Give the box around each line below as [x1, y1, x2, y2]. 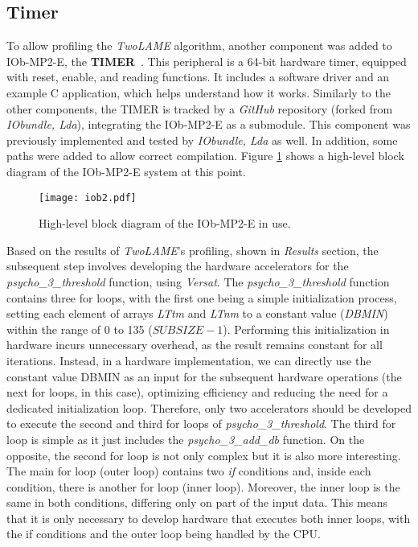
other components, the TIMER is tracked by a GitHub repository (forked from [6, 100, 393, 117]
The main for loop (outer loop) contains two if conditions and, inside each [6, 463, 371, 479]
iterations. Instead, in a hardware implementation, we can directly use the [6, 352, 371, 368]
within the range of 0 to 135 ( [6, 320, 153, 337]
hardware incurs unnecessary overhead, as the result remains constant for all [6, 336, 383, 353]
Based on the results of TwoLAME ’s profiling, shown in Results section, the [6, 241, 379, 258]
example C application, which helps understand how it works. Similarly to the [6, 84, 391, 101]
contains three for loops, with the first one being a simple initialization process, [6, 289, 397, 306]
